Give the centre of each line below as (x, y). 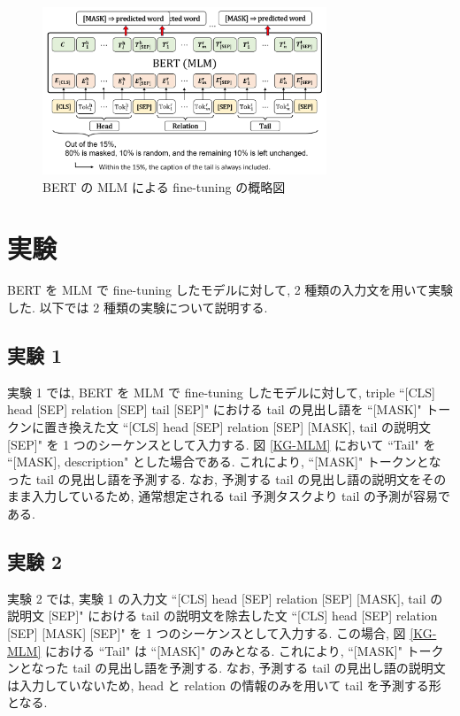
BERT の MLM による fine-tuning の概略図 (164, 186)
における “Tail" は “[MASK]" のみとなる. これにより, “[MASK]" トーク (244, 650)
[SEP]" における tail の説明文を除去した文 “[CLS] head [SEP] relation (243, 616)
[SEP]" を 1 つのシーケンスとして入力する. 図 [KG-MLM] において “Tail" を (222, 444)
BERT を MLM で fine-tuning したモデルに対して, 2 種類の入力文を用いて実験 (230, 290)
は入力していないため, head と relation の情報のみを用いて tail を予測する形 (224, 685)
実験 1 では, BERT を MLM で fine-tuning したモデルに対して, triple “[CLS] (221, 392)
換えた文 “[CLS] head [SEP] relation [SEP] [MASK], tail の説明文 (250, 427)
